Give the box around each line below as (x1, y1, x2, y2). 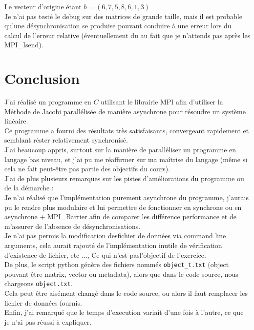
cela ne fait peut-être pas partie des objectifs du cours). (4, 164, 170, 174)
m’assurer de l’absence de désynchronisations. (4, 221, 141, 231)
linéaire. (4, 116, 28, 126)
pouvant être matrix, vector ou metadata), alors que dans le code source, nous (4, 268, 238, 279)
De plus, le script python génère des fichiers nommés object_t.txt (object (4, 259, 229, 269)
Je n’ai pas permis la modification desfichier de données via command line (4, 230, 226, 241)
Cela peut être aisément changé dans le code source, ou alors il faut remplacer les (4, 288, 248, 298)
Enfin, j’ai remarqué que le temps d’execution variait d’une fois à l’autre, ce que (4, 307, 244, 317)
